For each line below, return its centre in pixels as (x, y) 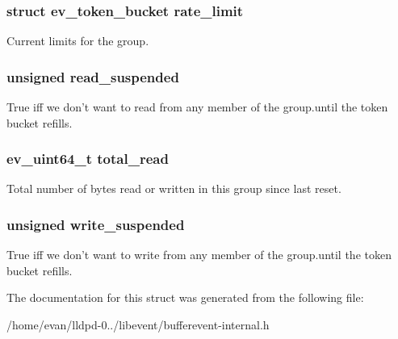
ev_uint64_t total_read (88, 159)
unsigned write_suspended (96, 224)
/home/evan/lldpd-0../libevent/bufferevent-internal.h (138, 325)
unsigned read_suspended (93, 76)
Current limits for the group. (78, 41)
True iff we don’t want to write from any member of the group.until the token (199, 255)
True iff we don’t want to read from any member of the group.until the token (197, 107)
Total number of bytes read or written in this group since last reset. (174, 188)
